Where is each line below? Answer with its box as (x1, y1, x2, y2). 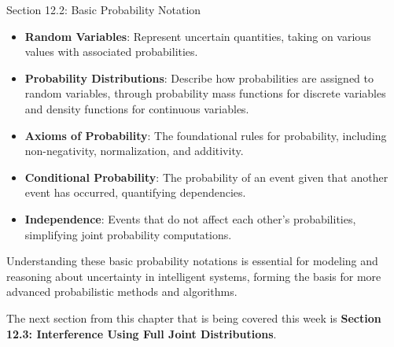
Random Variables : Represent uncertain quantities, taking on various (24, 28, 371, 44)
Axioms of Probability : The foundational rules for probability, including (24, 127, 387, 143)
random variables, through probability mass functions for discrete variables (24, 85, 386, 102)
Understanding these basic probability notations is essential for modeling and (6, 253, 378, 269)
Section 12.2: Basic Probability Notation (6, 2, 201, 17)
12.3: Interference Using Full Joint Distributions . (6, 325, 277, 341)
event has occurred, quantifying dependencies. (24, 184, 246, 201)
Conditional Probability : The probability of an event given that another (24, 168, 388, 185)
